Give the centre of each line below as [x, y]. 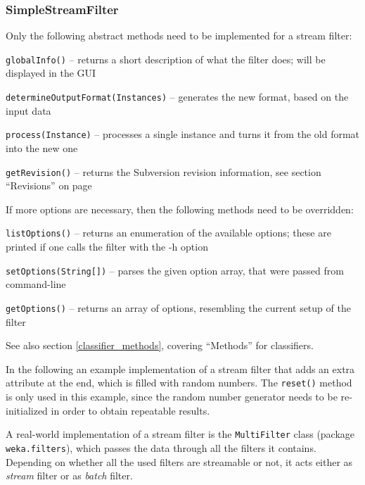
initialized [27, 410]
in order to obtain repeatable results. [130, 410]
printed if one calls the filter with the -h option [107, 247]
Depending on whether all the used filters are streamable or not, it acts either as [179, 461]
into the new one [42, 147]
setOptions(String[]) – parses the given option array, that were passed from [175, 270]
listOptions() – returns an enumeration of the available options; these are [168, 233]
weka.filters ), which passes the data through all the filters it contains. [161, 447]
